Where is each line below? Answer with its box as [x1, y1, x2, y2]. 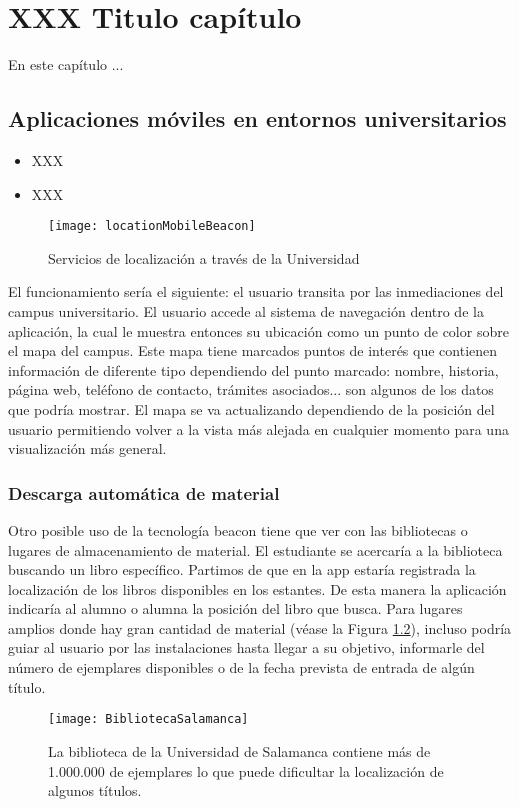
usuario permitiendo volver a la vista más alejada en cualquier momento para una [8, 418, 509, 439]
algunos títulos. [48, 780, 142, 801]
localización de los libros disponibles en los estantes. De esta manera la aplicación [8, 578, 507, 599]
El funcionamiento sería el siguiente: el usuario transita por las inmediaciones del [8, 281, 504, 302]
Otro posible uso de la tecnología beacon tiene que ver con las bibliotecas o [8, 519, 468, 540]
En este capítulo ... [8, 54, 124, 75]
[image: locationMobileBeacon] [48, 219, 256, 234]
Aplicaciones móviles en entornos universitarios [8, 103, 507, 134]
